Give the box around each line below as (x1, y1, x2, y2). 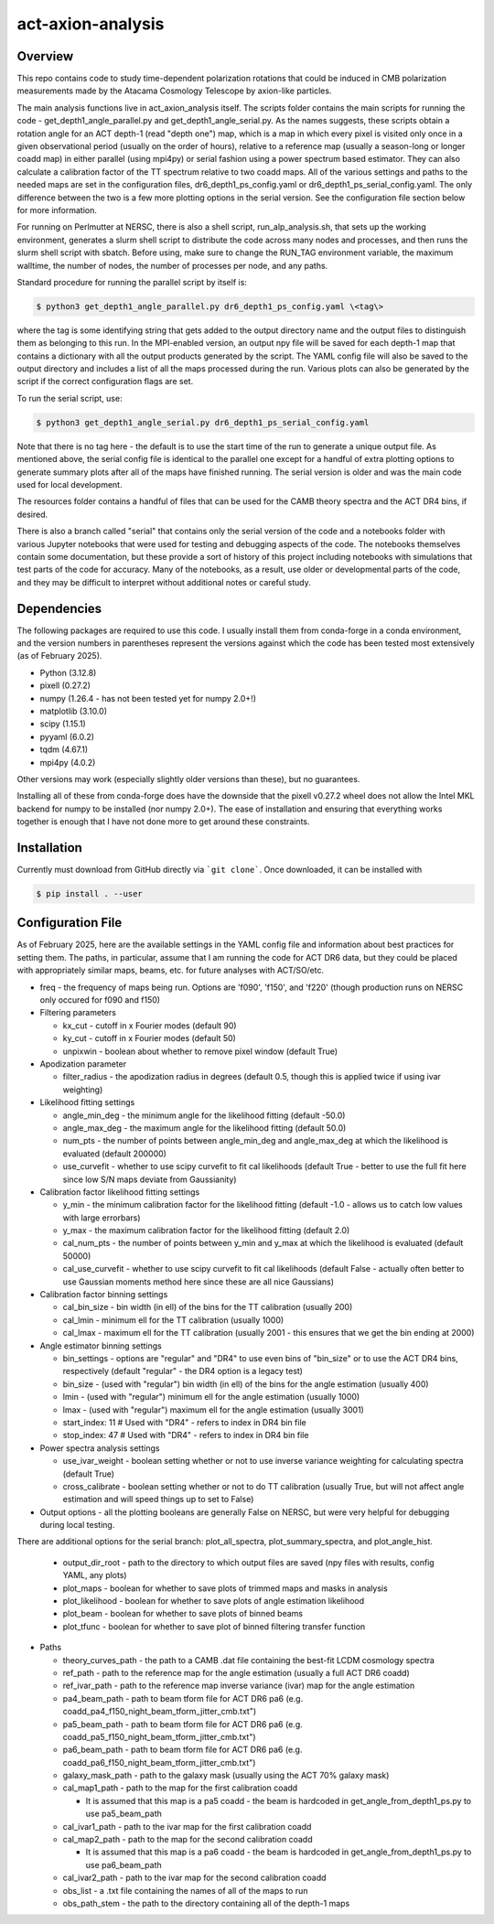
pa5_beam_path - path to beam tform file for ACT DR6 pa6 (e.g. (62, 1718, 304, 1729)
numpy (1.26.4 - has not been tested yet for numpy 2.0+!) (39, 693, 256, 704)
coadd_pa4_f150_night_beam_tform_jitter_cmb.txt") (62, 1706, 257, 1717)
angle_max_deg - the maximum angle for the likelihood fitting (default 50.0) (62, 1122, 347, 1134)
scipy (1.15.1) (39, 718, 86, 729)
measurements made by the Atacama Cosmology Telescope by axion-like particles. (16, 85, 332, 96)
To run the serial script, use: (16, 392, 123, 403)
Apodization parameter (39, 1059, 127, 1069)
